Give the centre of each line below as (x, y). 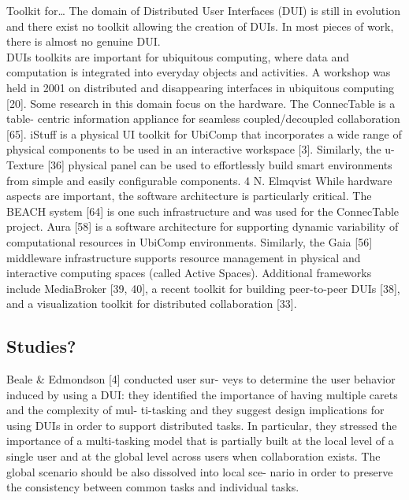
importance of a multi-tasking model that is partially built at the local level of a (200, 441)
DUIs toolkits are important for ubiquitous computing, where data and (178, 56)
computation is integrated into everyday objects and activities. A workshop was (199, 72)
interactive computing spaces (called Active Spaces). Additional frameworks (189, 273)
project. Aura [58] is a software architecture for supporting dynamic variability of (203, 226)
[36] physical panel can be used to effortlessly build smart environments (220, 164)
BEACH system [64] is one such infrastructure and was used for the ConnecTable (203, 211)
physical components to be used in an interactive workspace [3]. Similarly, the (194, 149)
